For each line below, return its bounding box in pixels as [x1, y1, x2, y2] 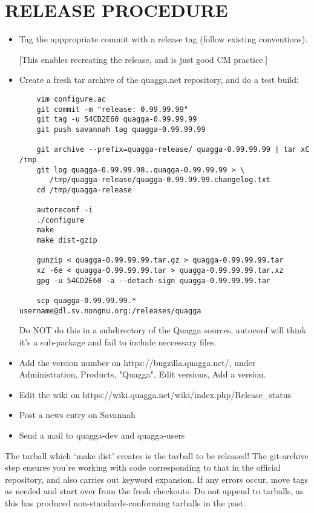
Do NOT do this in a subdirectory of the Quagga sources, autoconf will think [19, 324, 307, 336]
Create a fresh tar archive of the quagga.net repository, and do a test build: [19, 73, 299, 86]
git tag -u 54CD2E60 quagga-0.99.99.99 [36, 115, 197, 124]
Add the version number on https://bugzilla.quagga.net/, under [19, 356, 256, 368]
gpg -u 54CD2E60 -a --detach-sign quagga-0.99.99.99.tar [36, 276, 271, 285]
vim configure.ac [36, 94, 106, 103]
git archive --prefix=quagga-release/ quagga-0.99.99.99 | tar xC [36, 145, 310, 154]
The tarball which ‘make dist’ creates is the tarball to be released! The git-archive [5, 449, 309, 462]
